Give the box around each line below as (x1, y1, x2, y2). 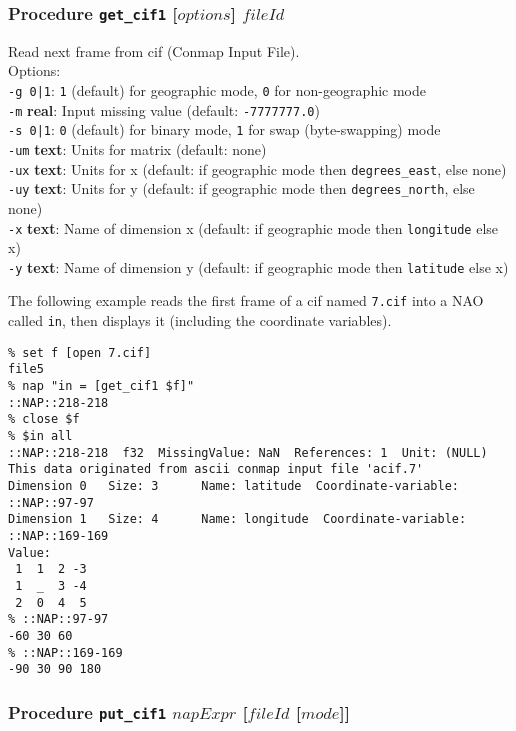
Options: (8, 60, 61, 81)
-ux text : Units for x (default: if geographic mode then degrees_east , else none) (8, 158, 507, 179)
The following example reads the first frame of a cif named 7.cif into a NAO (8, 290, 484, 311)
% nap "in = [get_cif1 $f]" (8, 379, 195, 394)
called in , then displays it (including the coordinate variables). (8, 310, 392, 331)
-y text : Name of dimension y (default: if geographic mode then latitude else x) (8, 256, 509, 277)
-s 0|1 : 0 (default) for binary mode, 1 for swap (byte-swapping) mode (8, 119, 441, 140)
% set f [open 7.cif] (8, 345, 152, 360)
